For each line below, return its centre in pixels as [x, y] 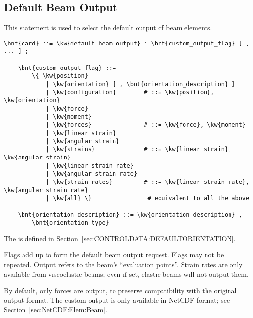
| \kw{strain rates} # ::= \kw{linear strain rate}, [148, 182]
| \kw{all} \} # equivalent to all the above [148, 198]
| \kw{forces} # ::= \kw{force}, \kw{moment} [146, 125]
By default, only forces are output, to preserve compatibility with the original [120, 290]
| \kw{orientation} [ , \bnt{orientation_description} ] [140, 84]
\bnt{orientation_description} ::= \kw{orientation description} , [130, 215]
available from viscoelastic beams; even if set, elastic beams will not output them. [126, 274]
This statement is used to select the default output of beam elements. [108, 28]
